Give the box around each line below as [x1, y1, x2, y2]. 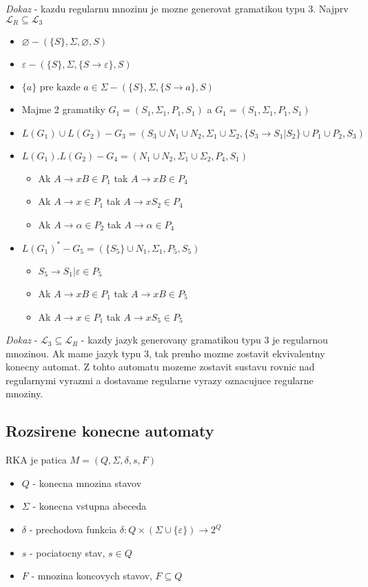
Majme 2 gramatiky [21, 102, 105, 117]
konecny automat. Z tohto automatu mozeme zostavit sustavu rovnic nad [6, 359, 315, 374]
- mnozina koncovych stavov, [31, 568, 152, 583]
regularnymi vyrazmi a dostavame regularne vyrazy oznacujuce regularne [6, 372, 314, 387]
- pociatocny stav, [30, 545, 105, 559]
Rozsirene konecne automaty [6, 420, 214, 441]
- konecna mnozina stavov [32, 475, 142, 490]
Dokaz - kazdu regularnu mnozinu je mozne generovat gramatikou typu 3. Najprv [6, 1, 349, 15]
